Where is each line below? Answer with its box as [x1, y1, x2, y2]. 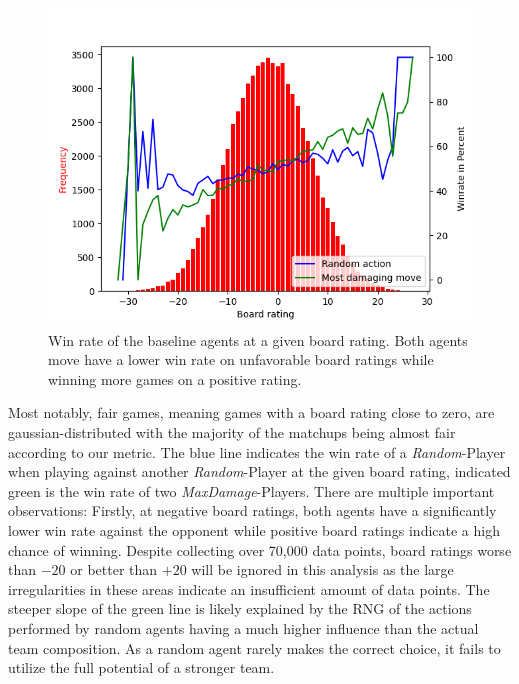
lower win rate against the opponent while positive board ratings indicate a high [8, 519, 500, 540]
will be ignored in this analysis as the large [191, 559, 454, 580]
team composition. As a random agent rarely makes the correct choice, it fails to [8, 637, 501, 658]
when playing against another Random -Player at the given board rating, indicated [8, 461, 511, 482]
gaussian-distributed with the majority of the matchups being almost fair [8, 421, 456, 442]
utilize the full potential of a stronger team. [8, 657, 275, 678]
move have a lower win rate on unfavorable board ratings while [48, 349, 434, 370]
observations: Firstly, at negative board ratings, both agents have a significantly [8, 500, 497, 521]
